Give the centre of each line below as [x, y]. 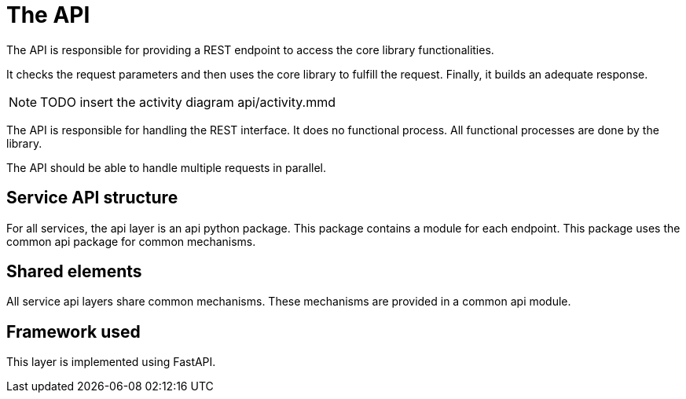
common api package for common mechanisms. [131, 241]
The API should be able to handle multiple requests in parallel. [167, 167]
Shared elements [74, 272]
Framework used [73, 331]
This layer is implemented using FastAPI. [111, 362]
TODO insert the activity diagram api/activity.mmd [188, 102]
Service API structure [92, 198]
